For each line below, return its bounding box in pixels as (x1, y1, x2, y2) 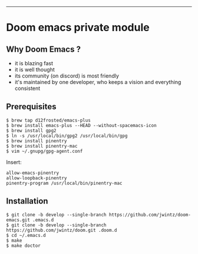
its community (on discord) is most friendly (14, 72, 120, 79)
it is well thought (14, 66, 55, 73)
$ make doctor (6, 242, 41, 249)
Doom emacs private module (6, 21, 150, 34)
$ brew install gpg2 (6, 128, 57, 133)
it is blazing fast (14, 60, 53, 66)
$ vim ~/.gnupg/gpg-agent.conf (6, 148, 83, 154)
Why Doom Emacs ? (6, 44, 81, 54)
